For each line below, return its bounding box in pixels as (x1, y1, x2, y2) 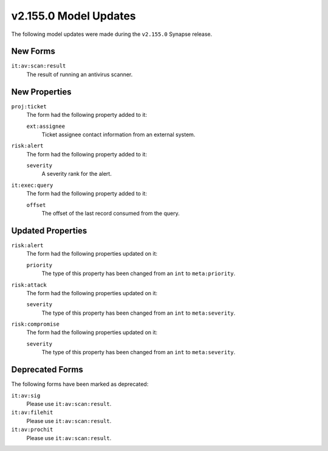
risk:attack (11, 281, 47, 288)
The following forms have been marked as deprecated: (11, 380, 149, 388)
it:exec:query (11, 181, 53, 189)
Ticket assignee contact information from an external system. (41, 131, 196, 138)
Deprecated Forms (11, 365, 83, 375)
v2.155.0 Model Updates (11, 9, 136, 23)
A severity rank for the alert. (41, 170, 112, 178)
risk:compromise (11, 321, 60, 328)
